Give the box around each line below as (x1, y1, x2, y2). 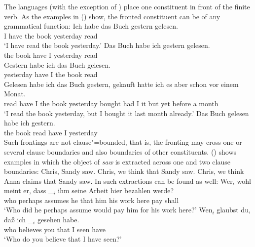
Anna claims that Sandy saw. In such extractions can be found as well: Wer (4, 175, 233, 186)
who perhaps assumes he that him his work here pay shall (4, 195, 179, 205)
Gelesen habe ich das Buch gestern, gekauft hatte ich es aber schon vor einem (4, 79, 239, 89)
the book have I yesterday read (4, 49, 98, 60)
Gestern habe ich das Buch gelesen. (4, 59, 110, 70)
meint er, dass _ (4, 185, 54, 196)
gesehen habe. (37, 214, 79, 225)
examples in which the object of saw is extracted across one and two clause (4, 156, 230, 166)
